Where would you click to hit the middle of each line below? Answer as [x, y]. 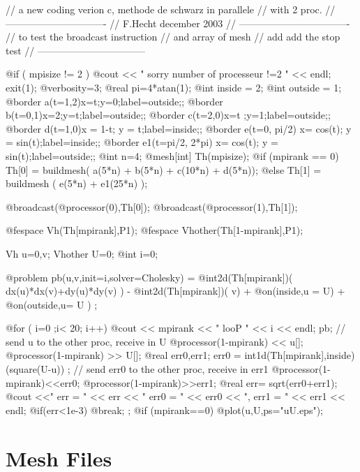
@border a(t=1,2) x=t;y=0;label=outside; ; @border [114, 101]
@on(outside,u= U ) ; [52, 304]
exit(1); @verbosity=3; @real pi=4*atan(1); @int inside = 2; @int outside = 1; [174, 87]
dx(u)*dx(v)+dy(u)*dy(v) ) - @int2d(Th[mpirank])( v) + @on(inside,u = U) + [175, 291]
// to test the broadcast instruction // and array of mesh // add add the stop [173, 37]
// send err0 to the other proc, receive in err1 [171, 369]
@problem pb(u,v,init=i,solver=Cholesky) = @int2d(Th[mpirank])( [149, 277]
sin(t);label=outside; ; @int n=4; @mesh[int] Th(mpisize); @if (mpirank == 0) [172, 155]
